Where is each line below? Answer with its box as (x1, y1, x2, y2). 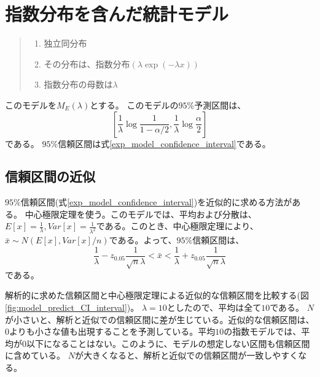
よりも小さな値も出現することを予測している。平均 (9, 325, 216, 338)
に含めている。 (5, 349, 65, 362)
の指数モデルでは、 (224, 325, 302, 338)
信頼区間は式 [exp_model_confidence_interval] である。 (58, 137, 271, 150)
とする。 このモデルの (90, 98, 179, 111)
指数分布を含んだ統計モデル (5, 1, 229, 26)
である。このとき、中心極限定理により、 (96, 219, 259, 232)
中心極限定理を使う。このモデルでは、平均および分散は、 (25, 207, 257, 220)
